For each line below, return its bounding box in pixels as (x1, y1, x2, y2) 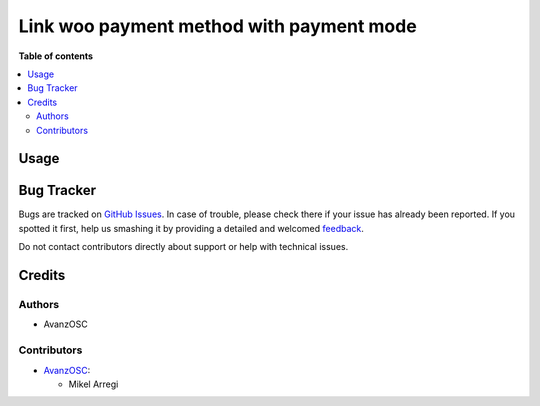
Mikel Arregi (68, 378, 119, 390)
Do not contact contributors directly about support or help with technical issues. (18, 241, 349, 253)
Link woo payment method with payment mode (18, 15, 417, 37)
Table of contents (18, 50, 94, 62)
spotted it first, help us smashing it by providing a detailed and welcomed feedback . (18, 222, 365, 234)
